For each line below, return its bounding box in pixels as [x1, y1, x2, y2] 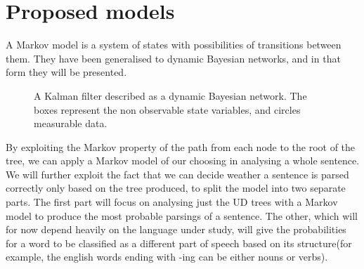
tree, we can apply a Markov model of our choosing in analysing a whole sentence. [6, 153, 360, 168]
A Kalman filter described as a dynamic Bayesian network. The [34, 88, 307, 103]
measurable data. [34, 116, 108, 131]
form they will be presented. [6, 65, 127, 79]
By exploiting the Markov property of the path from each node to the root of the [6, 139, 356, 154]
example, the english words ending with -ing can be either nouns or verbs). [6, 249, 328, 264]
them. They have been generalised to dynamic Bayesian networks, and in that [6, 51, 341, 65]
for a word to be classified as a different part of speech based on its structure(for [6, 235, 352, 250]
